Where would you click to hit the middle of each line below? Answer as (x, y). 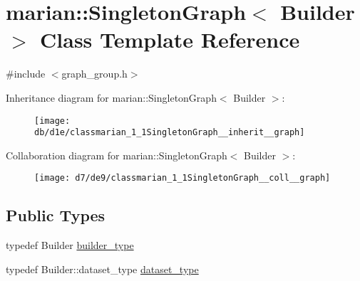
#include (26, 74)
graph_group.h (94, 74)
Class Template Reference (170, 39)
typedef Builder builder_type (70, 245)
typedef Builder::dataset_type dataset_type (102, 269)
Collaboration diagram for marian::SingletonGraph (117, 155)
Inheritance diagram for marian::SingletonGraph (111, 97)
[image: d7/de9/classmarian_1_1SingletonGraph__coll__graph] (182, 178)
